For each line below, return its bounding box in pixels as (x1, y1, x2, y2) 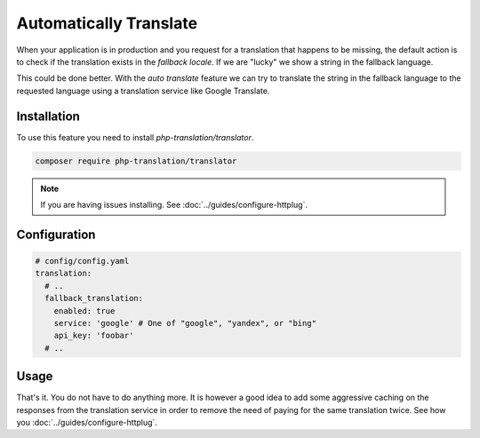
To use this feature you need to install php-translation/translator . (16, 131, 254, 142)
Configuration (16, 227, 96, 242)
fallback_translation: (44, 293, 144, 304)
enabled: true (53, 306, 116, 315)
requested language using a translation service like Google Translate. (16, 85, 270, 96)
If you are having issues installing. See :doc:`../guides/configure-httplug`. (40, 199, 308, 210)
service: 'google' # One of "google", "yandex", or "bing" (53, 318, 317, 328)
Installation (16, 108, 80, 123)
